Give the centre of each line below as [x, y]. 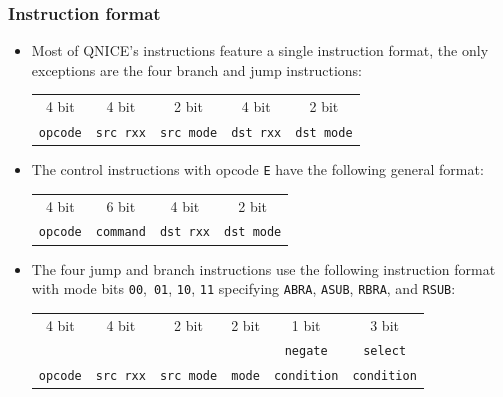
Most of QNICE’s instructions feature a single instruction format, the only [260, 50]
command [120, 232]
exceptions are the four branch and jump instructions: [196, 69]
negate [306, 351]
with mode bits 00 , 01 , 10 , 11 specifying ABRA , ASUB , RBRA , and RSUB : [243, 288]
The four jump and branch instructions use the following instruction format [263, 268]
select [385, 351]
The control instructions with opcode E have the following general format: [257, 169]
